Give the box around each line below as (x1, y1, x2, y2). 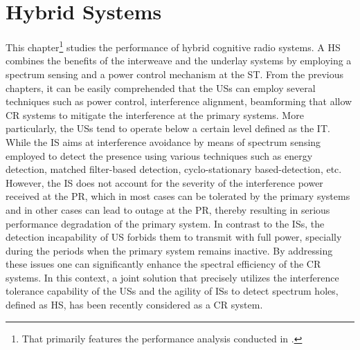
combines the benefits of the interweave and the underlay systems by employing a (6, 53, 352, 68)
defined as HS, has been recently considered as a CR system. (6, 297, 263, 312)
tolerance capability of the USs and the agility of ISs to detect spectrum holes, (6, 284, 339, 298)
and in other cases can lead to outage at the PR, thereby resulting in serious (6, 202, 330, 217)
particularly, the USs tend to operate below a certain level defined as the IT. (6, 121, 330, 136)
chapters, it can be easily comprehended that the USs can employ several (6, 80, 316, 95)
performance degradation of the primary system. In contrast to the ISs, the (6, 216, 325, 230)
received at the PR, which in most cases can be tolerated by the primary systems (6, 189, 350, 203)
